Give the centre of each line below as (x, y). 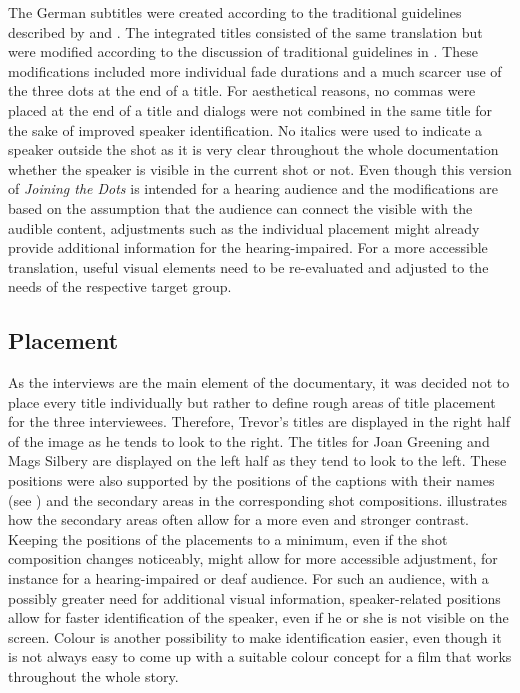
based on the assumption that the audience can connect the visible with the (240, 207)
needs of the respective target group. (120, 286)
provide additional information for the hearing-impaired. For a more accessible (248, 247)
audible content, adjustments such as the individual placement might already (244, 227)
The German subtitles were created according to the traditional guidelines (235, 12)
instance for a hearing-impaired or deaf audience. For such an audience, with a (248, 578)
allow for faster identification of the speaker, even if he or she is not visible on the (258, 617)
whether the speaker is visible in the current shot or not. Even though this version (260, 168)
